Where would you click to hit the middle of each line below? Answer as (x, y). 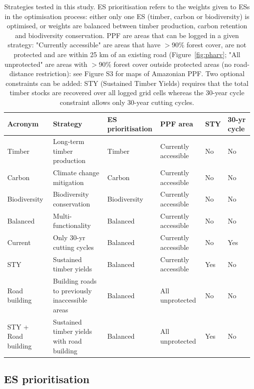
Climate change (76, 172)
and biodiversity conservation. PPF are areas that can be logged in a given (127, 35)
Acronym (23, 124)
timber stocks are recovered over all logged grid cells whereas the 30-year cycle (127, 92)
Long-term (69, 141)
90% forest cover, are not (209, 45)
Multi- (62, 215)
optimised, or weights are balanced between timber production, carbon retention (127, 26)
